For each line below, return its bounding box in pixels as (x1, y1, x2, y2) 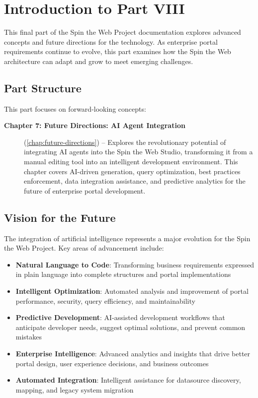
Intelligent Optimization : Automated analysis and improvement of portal (15, 286, 249, 296)
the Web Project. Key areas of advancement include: (4, 243, 164, 253)
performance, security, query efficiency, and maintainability (15, 295, 195, 306)
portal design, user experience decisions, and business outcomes (15, 358, 209, 368)
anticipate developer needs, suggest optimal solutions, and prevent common (15, 322, 246, 332)
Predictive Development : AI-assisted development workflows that (15, 312, 225, 323)
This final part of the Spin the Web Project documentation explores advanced (4, 27, 241, 37)
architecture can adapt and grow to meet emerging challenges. (4, 56, 193, 66)
